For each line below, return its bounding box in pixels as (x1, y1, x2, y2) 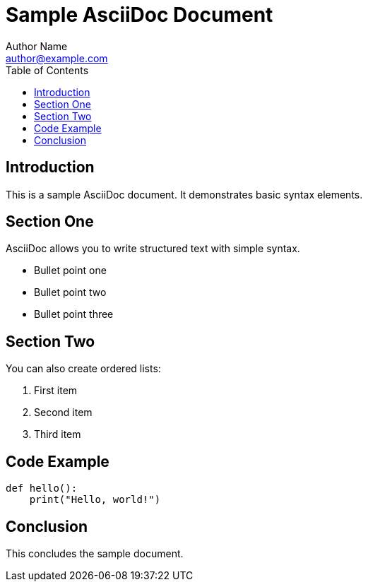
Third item (34, 428, 81, 441)
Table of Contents (6, 64, 89, 76)
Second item (34, 406, 93, 419)
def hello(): (6, 482, 78, 494)
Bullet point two (34, 286, 107, 299)
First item (34, 384, 78, 397)
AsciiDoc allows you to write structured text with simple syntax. (6, 242, 300, 255)
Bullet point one (34, 264, 107, 277)
